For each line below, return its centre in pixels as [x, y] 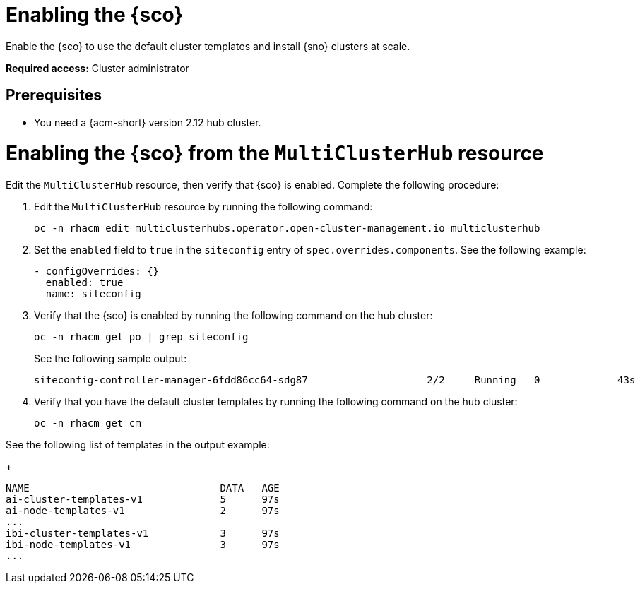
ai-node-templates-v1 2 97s [143, 511]
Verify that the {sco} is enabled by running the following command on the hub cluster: [233, 316]
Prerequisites [54, 95]
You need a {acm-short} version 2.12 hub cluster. [148, 122]
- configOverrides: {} [97, 272]
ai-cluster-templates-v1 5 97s [143, 500]
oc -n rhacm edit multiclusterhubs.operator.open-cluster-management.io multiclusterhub [287, 228]
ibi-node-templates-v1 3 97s [143, 545]
